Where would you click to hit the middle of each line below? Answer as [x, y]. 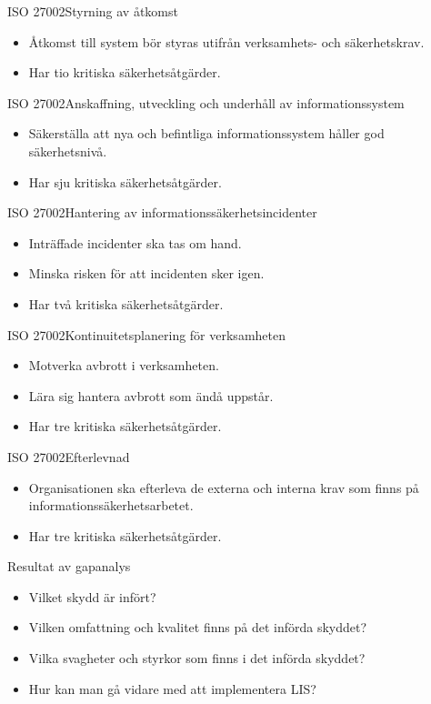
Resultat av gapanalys [69, 566]
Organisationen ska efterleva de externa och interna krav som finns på [224, 487]
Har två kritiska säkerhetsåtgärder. [126, 303]
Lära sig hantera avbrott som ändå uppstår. [151, 395]
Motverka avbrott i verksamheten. [124, 365]
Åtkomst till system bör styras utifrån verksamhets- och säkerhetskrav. [226, 41]
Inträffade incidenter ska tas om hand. [135, 242]
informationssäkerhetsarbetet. [111, 505]
